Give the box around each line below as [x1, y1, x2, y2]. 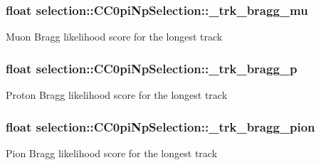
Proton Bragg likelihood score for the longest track [6, 87, 228, 102]
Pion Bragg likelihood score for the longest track [6, 145, 218, 160]
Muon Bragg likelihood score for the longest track [6, 29, 223, 44]
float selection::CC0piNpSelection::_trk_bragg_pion [6, 117, 315, 135]
